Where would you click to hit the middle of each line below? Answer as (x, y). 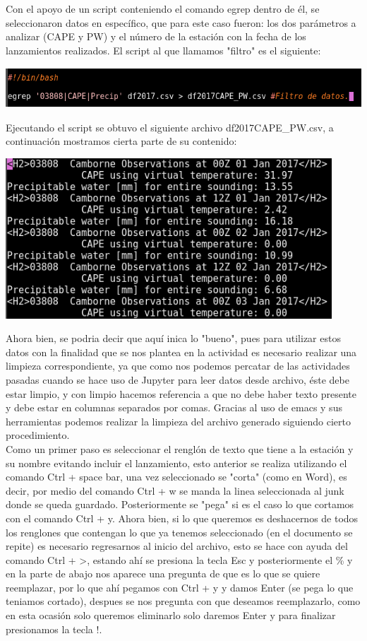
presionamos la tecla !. (54, 629)
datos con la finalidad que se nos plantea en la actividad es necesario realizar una (181, 352)
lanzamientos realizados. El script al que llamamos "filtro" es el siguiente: (163, 50)
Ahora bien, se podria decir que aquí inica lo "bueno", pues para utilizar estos (173, 338)
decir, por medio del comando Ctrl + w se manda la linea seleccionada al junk (175, 490)
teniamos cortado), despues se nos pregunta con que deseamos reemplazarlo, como (183, 601)
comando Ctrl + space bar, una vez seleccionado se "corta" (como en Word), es (176, 477)
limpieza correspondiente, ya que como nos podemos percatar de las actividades (178, 366)
